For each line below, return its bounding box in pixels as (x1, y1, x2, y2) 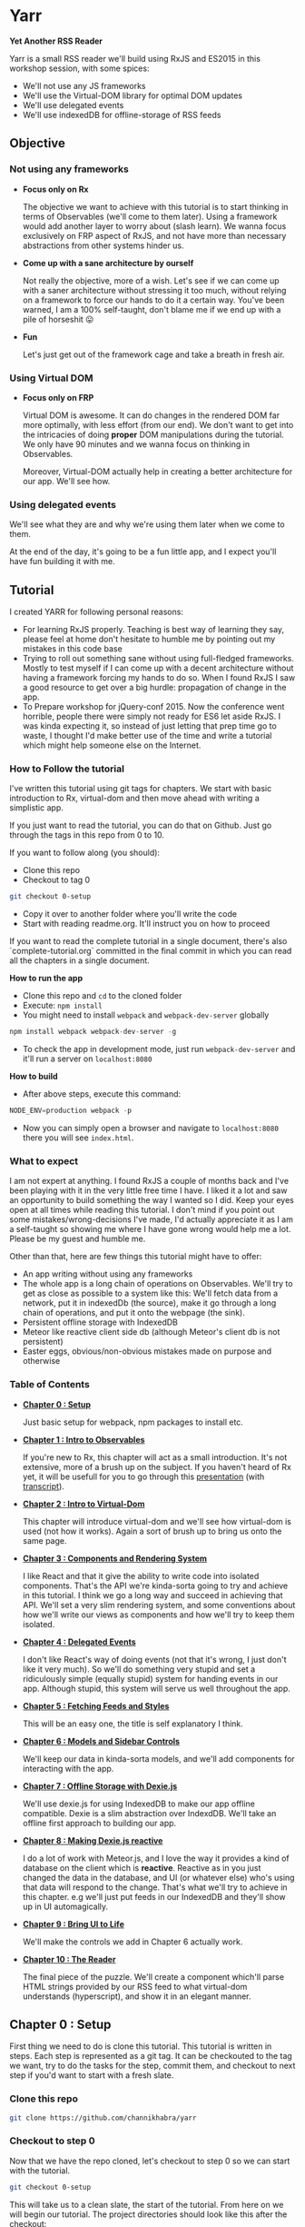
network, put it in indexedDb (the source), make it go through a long (22, 1297, 277, 1308)
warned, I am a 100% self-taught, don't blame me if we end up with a (22, 303, 281, 314)
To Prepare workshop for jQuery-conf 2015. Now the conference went (22, 701, 285, 712)
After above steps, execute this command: (22, 1089, 182, 1099)
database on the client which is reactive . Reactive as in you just (22, 1862, 261, 1873)
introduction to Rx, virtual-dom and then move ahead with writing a (9, 792, 261, 804)
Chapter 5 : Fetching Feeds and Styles (22, 1700, 170, 1711)
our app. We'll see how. (22, 475, 111, 486)
